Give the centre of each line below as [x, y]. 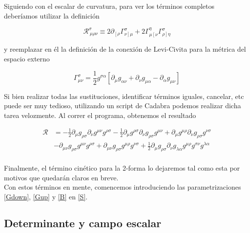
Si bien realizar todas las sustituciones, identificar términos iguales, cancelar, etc [124, 96]
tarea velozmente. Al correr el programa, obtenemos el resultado [100, 115]
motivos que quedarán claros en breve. [61, 177]
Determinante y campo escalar [83, 223]
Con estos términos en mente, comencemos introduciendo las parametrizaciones [123, 187]
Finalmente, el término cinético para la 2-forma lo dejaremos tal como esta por [122, 168]
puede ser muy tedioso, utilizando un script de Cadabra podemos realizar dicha [123, 106]
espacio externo [27, 59]
